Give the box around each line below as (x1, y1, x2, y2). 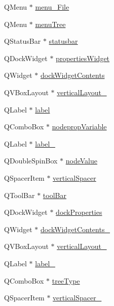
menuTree (35, 18, 66, 29)
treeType (52, 275, 80, 286)
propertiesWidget (56, 52, 110, 63)
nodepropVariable (52, 121, 107, 132)
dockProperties (56, 207, 102, 217)
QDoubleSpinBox (4, 155, 58, 166)
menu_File (35, 2, 69, 12)
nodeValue (65, 155, 98, 166)
